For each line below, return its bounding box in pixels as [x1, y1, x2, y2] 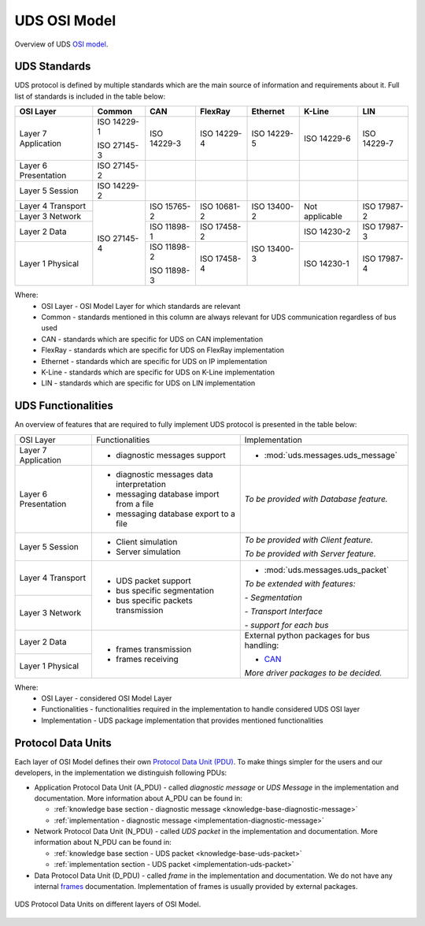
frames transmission [115, 643, 192, 654]
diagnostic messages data [115, 469, 213, 480]
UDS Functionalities [14, 399, 113, 413]
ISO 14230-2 [303, 226, 351, 237]
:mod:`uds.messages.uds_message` [264, 449, 397, 460]
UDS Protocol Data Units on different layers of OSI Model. [14, 899, 201, 909]
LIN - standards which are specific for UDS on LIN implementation [41, 378, 256, 388]
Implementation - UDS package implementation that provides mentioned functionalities [41, 716, 323, 725]
